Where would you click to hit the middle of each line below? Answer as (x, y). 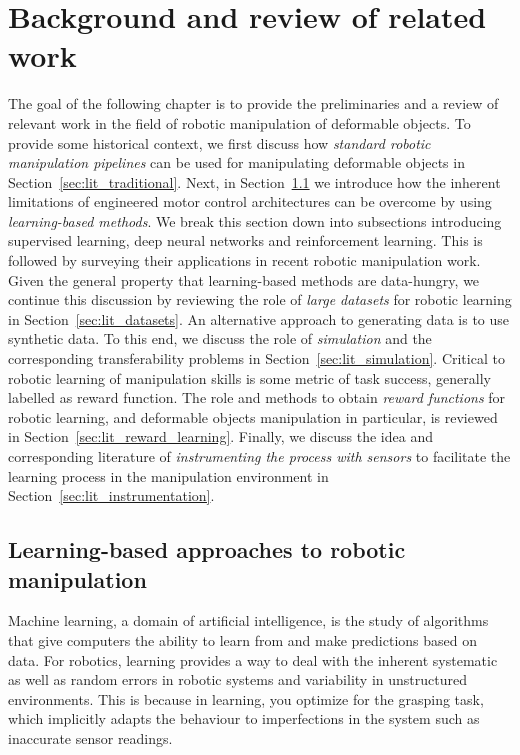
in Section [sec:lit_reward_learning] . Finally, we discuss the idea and (220, 436)
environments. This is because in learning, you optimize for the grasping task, (246, 698)
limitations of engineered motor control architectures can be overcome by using (250, 201)
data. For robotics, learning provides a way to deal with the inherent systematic (253, 659)
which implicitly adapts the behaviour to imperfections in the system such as (244, 718)
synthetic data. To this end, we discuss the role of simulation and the (220, 338)
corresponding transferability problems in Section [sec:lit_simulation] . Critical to (256, 358)
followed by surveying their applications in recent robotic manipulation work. (244, 260)
